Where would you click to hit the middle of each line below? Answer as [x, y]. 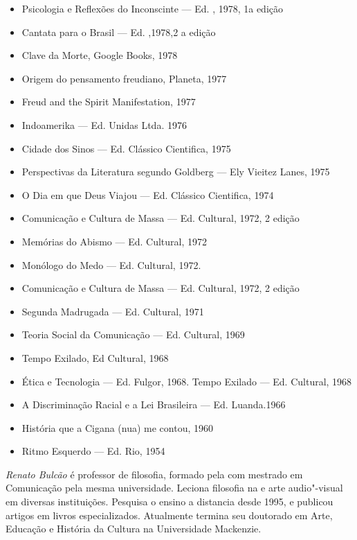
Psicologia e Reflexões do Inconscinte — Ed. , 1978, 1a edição [153, 8]
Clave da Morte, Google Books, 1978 [100, 55]
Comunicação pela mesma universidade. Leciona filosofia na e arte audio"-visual [174, 488]
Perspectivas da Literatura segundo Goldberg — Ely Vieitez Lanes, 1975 [176, 172]
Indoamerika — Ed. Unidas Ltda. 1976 [104, 124]
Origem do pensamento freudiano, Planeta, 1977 [124, 78]
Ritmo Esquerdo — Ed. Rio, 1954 [93, 451]
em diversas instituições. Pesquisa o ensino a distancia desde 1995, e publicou [170, 502]
